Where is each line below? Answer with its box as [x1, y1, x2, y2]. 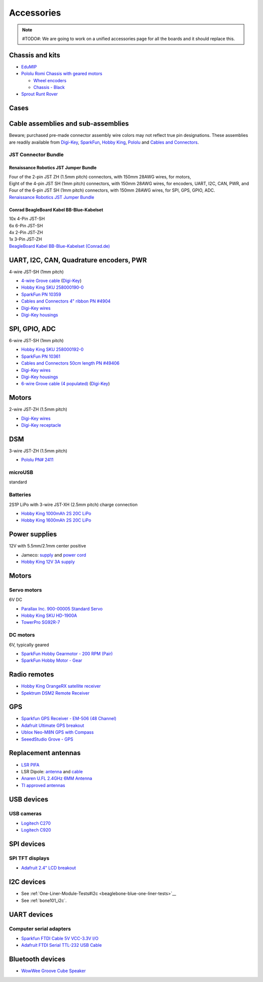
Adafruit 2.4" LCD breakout [21, 865, 76, 871]
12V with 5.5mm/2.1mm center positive [9, 543, 86, 549]
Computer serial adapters [9, 925, 71, 932]
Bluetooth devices [9, 955, 66, 963]
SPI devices [9, 840, 46, 848]
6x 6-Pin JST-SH [9, 222, 43, 228]
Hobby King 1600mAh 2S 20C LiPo [21, 517, 92, 523]
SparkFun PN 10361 [21, 353, 60, 359]
